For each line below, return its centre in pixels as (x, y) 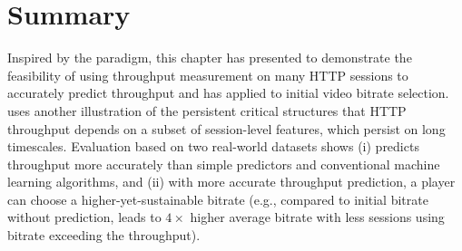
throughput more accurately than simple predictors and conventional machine (224, 164)
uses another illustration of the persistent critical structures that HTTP (207, 110)
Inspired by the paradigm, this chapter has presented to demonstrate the (210, 58)
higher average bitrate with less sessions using (317, 217)
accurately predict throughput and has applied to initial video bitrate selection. (228, 93)
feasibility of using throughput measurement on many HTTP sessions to (208, 75)
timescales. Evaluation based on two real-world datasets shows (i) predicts (213, 146)
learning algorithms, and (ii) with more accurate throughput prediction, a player (231, 182)
